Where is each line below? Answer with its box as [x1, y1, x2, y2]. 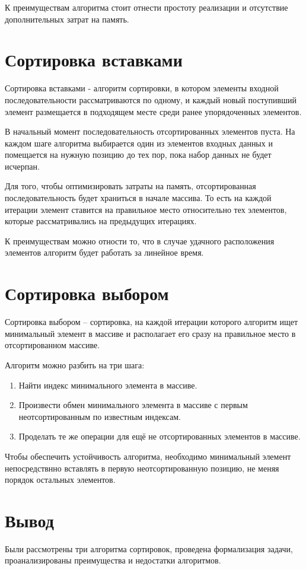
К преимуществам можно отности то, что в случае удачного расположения [5, 234, 275, 247]
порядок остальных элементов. [5, 473, 116, 486]
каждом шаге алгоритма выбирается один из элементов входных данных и [5, 136, 273, 149]
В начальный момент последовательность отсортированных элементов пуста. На [5, 125, 295, 138]
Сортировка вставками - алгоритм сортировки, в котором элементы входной [5, 82, 279, 94]
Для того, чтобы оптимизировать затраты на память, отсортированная [5, 180, 256, 192]
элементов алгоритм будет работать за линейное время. [5, 246, 204, 259]
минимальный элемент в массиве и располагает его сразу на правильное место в [5, 327, 296, 339]
